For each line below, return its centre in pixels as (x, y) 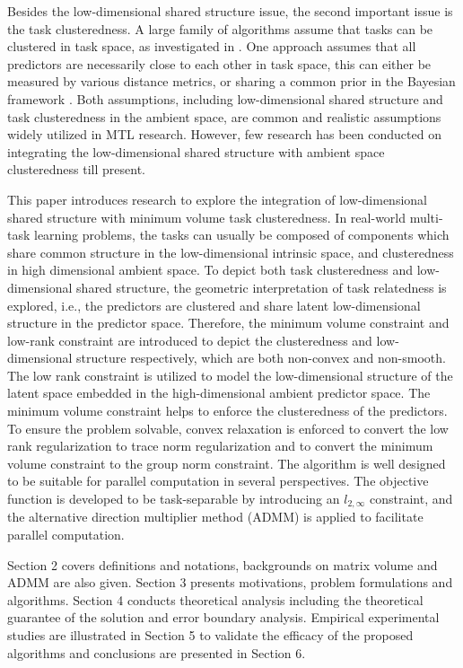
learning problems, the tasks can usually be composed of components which (242, 235)
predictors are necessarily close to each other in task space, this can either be (219, 63)
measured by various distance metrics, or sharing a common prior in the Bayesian (231, 81)
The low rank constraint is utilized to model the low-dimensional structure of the (230, 375)
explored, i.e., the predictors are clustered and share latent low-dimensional (214, 305)
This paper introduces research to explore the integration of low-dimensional (217, 199)
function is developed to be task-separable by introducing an (174, 499)
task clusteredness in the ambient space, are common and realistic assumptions (224, 116)
